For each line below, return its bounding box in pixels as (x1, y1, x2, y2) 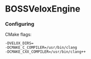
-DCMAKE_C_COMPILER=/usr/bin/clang (5, 45, 77, 50)
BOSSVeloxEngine (5, 3, 80, 15)
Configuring (5, 21, 35, 28)
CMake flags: (5, 31, 32, 37)
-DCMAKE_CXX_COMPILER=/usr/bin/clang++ (5, 49, 86, 54)
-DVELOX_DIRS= (5, 41, 34, 46)
